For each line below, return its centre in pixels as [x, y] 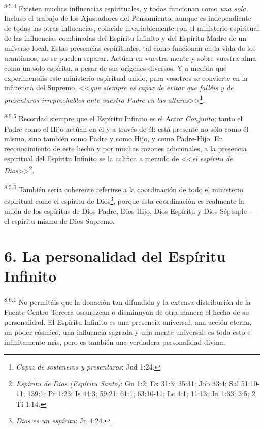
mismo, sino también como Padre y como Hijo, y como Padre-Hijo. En [114, 139]
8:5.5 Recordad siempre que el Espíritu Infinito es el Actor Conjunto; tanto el [123, 118]
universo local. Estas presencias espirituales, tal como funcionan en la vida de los [130, 48]
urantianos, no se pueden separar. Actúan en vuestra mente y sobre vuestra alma [130, 58]
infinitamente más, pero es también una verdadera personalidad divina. [115, 342]
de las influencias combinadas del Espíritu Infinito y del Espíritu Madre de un [125, 38]
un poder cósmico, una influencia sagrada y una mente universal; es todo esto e [127, 332]
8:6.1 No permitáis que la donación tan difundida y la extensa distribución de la [127, 301]
